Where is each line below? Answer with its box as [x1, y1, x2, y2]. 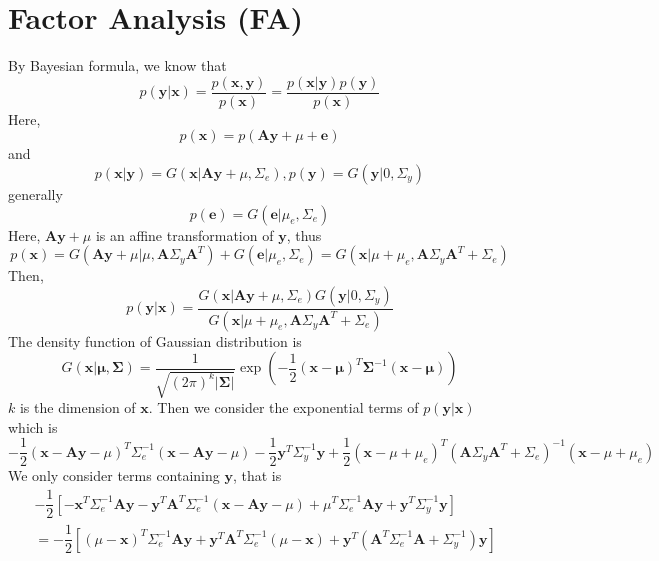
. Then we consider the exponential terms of [148, 397, 419, 418]
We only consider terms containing [8, 465, 220, 486]
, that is [232, 465, 282, 486]
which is [8, 416, 58, 437]
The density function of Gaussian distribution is [8, 330, 302, 351]
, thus [286, 224, 322, 245]
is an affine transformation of [95, 224, 274, 245]
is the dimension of [19, 397, 136, 418]
